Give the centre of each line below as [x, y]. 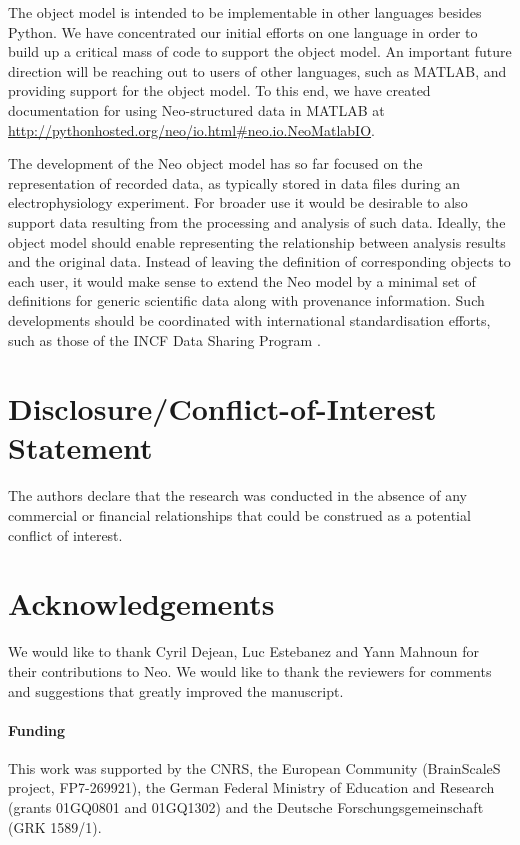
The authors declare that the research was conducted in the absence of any [237, 495]
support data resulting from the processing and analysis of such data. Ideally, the [257, 221]
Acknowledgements [141, 603]
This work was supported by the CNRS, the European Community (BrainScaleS [254, 767]
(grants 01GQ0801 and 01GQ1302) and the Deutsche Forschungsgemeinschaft [246, 807]
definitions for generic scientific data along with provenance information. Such [246, 300]
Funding [37, 729]
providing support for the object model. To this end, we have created [219, 90]
